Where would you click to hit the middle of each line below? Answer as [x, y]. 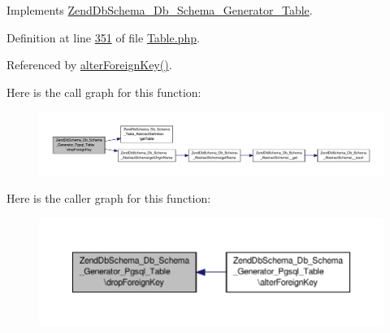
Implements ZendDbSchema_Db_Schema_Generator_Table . [160, 10]
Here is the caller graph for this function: [109, 198]
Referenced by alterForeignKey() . [89, 65]
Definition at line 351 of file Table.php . [103, 37]
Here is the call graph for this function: [104, 92]
